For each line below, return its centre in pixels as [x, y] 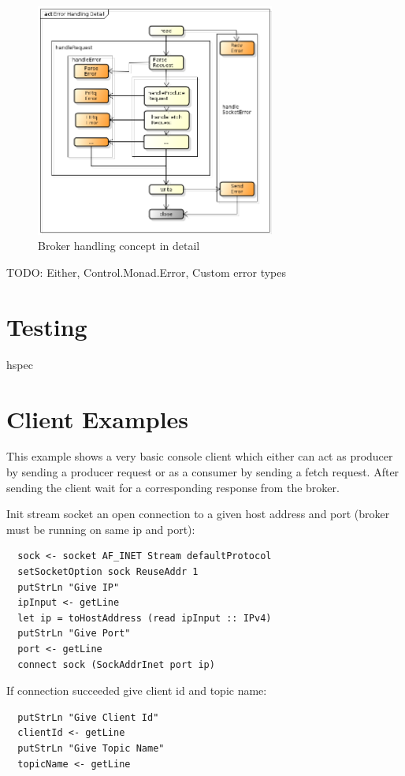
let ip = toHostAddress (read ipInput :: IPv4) [145, 618]
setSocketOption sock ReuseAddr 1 [108, 572]
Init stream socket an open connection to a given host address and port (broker [198, 514]
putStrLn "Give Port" [74, 634]
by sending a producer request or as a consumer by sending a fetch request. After [203, 472]
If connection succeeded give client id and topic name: [137, 690]
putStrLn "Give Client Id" [88, 717]
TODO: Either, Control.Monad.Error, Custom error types [146, 272]
